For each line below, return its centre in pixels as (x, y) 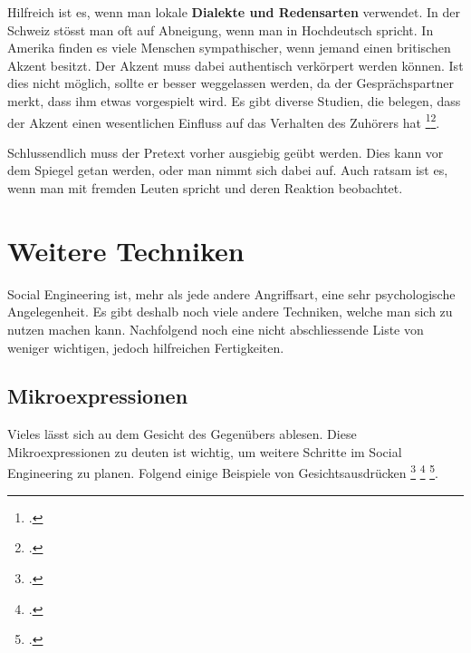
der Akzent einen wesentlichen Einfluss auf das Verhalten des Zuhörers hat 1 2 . (224, 121)
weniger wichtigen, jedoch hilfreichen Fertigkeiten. (146, 347)
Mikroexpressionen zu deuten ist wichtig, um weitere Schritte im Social (205, 451)
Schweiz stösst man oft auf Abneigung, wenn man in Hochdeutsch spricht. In (221, 29)
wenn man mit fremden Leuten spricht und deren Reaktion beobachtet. (205, 188)
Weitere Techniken (126, 250)
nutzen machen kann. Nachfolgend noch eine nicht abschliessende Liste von (216, 329)
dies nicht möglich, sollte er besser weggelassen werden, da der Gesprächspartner (231, 83)
